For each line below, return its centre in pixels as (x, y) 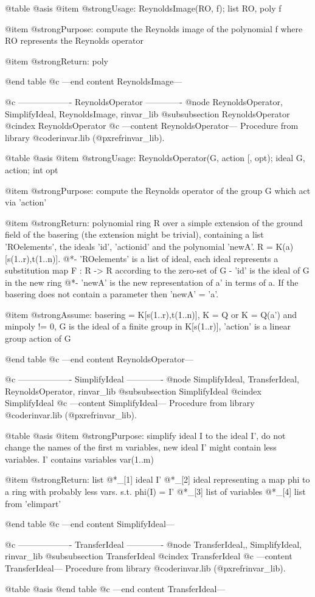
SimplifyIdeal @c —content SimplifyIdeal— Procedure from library (130, 403)
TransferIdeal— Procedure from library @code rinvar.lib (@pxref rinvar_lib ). (145, 568)
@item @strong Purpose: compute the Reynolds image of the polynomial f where (154, 28)
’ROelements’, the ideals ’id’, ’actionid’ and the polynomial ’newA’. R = (139, 246)
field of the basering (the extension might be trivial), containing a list (134, 234)
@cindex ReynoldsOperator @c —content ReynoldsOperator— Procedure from (152, 126)
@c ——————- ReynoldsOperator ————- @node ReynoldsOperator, (144, 101)
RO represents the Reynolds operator (74, 40)
